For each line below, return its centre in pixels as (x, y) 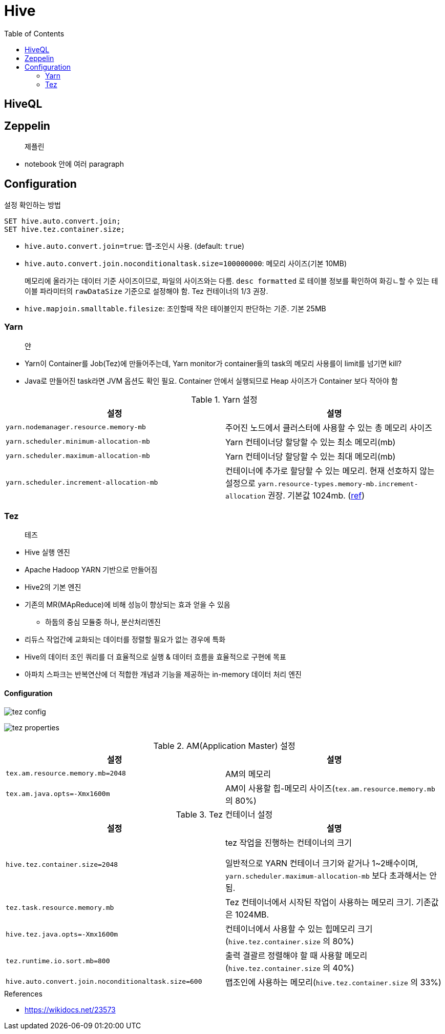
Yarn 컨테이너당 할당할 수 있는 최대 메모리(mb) (311, 456)
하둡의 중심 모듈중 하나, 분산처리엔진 (103, 622)
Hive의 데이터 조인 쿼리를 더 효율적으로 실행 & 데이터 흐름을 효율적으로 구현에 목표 (155, 657)
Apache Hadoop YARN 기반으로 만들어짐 (91, 570)
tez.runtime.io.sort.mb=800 (58, 961)
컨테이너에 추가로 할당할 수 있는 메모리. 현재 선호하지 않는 (330, 471)
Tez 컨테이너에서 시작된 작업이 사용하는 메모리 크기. (320, 902)
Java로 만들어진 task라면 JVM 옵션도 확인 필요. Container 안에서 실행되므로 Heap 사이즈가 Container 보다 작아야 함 (211, 381)
